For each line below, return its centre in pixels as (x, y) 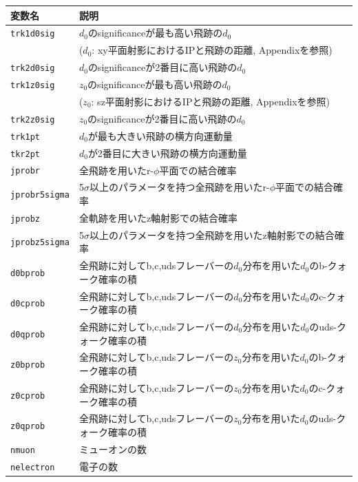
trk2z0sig (33, 119)
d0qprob (28, 334)
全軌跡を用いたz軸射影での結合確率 (158, 217)
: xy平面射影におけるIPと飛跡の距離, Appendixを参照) (212, 50)
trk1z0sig (33, 85)
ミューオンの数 (113, 449)
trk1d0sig (33, 34)
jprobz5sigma (40, 243)
